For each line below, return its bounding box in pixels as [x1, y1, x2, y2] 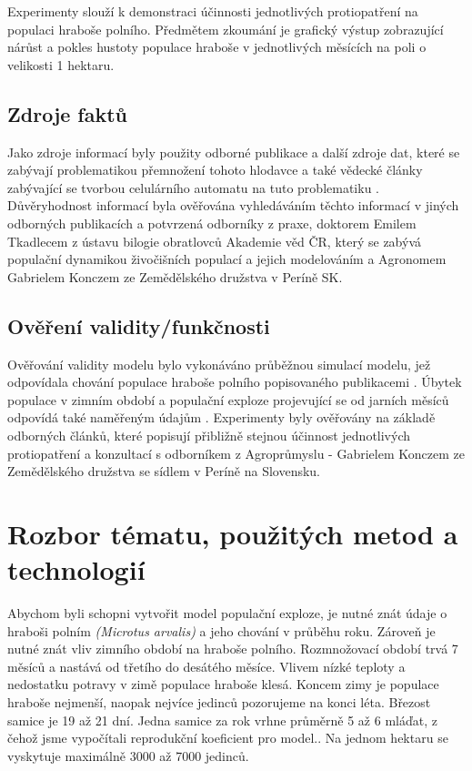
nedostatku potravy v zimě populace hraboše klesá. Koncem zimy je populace [7, 675, 439, 694]
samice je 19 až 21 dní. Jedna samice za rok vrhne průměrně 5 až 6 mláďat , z [7, 710, 437, 729]
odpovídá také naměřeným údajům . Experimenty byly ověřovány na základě [7, 408, 436, 427]
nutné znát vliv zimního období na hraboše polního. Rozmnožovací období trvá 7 [7, 639, 458, 658]
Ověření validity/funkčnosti [7, 311, 270, 340]
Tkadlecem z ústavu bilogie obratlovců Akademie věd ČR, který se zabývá [7, 231, 421, 250]
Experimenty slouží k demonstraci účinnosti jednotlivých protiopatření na [7, 2, 418, 20]
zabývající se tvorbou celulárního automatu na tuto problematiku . [7, 178, 379, 197]
